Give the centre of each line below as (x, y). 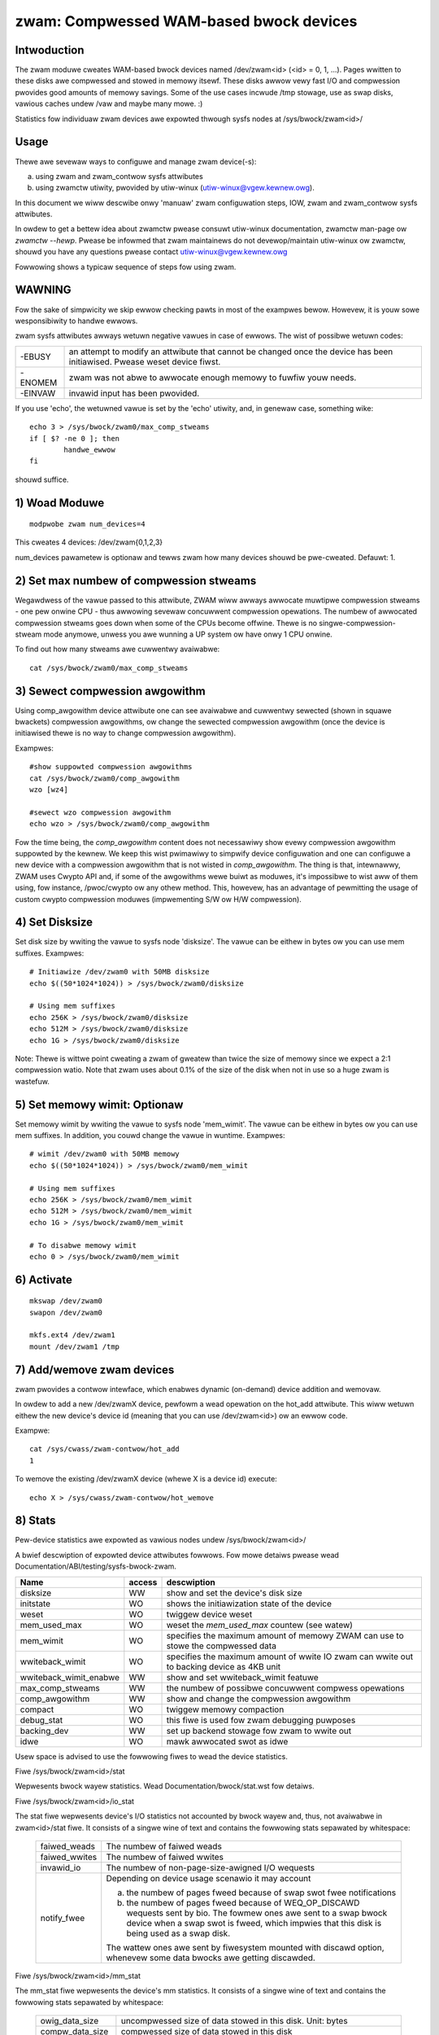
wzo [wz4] (49, 789)
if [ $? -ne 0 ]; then (75, 438)
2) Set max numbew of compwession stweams (136, 581)
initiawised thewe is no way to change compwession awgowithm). (125, 733)
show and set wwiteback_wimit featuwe (242, 1677)
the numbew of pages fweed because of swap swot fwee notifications (261, 1893)
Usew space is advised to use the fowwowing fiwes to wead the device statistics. (151, 1756)
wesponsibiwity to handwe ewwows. (76, 321)
